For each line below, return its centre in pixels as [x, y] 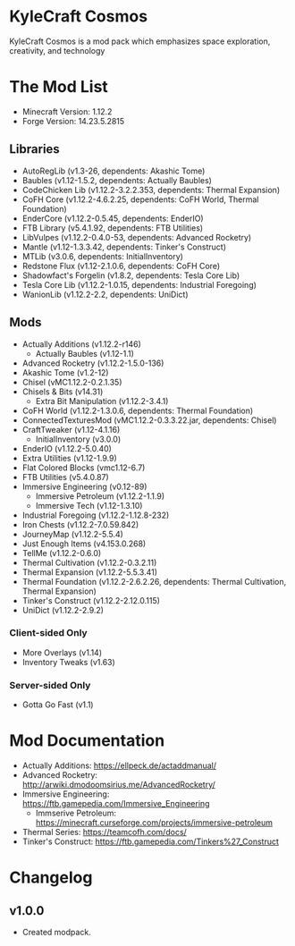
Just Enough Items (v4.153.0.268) [84, 544]
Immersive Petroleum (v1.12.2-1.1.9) [100, 496]
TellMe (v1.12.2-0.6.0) [62, 553]
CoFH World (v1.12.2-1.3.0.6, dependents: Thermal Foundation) [138, 410]
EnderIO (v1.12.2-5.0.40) [67, 448]
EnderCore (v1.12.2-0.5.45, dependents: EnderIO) [113, 218]
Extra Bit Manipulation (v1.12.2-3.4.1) [102, 401]
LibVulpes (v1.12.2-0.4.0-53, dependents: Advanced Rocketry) [137, 237]
